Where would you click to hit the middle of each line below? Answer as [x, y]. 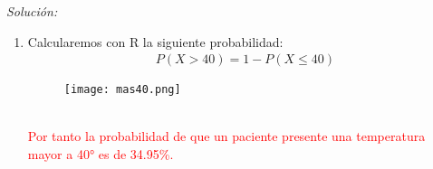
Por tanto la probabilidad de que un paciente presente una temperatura [226, 136]
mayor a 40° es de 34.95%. [101, 154]
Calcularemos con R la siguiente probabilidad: [155, 41]
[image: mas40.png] [122, 90]
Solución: [32, 11]
